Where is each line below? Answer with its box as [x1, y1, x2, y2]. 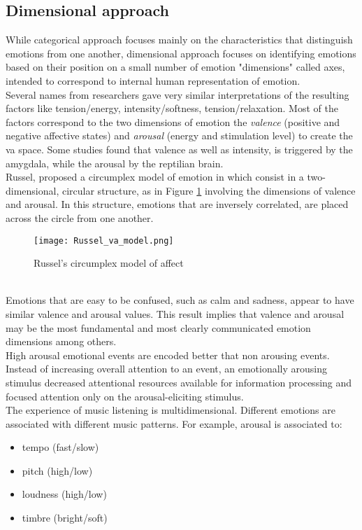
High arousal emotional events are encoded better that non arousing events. [6, 347, 330, 362]
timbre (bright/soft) [22, 510, 108, 525]
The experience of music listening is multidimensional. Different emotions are [6, 403, 335, 417]
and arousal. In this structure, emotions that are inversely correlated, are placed [6, 197, 349, 211]
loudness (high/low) [22, 487, 107, 501]
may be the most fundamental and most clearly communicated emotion [6, 320, 311, 335]
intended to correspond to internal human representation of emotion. [6, 73, 301, 88]
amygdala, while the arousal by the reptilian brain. [6, 155, 224, 170]
